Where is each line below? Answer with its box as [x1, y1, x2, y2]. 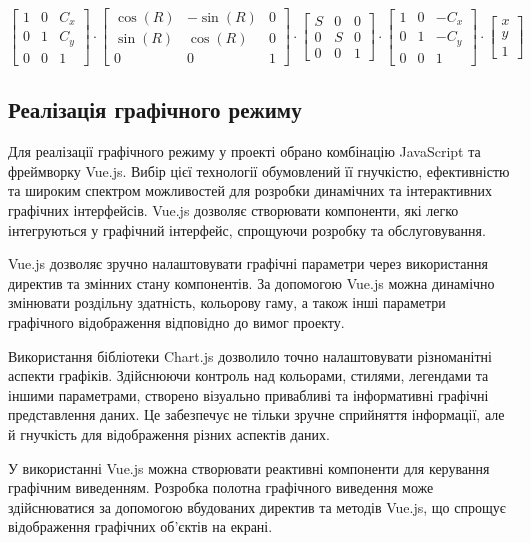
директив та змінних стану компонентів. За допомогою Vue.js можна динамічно [8, 272, 495, 293]
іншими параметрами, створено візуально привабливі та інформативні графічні [8, 384, 489, 405]
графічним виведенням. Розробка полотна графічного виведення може [8, 477, 434, 498]
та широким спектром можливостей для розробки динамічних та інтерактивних [8, 180, 493, 201]
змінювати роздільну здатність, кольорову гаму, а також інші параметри [8, 292, 446, 313]
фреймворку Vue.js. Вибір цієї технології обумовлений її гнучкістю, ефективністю [8, 160, 510, 181]
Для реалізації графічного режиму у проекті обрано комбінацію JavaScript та [8, 141, 481, 162]
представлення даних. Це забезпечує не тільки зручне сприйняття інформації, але [8, 404, 505, 425]
